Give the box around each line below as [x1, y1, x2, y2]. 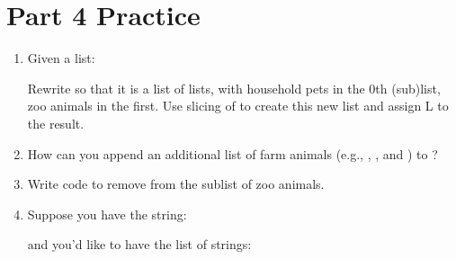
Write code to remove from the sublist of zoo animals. [27, 174, 325, 193]
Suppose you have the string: [27, 204, 187, 223]
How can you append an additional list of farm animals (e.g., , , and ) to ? [27, 144, 438, 163]
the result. [27, 113, 85, 132]
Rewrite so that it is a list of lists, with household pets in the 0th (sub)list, [27, 78, 441, 97]
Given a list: [27, 49, 95, 67]
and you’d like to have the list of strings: [27, 235, 252, 254]
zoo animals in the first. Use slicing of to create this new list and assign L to [27, 96, 449, 115]
